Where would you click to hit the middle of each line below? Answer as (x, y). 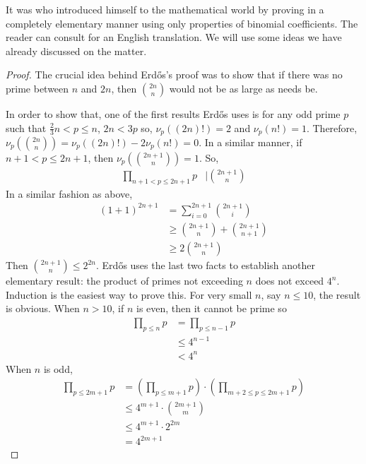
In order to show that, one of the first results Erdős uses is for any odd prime (173, 113)
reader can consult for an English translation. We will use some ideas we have (174, 37)
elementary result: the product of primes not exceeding (124, 281)
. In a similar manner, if (250, 142)
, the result (337, 294)
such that (26, 127)
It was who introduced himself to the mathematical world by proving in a (165, 9)
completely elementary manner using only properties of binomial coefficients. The (182, 23)
